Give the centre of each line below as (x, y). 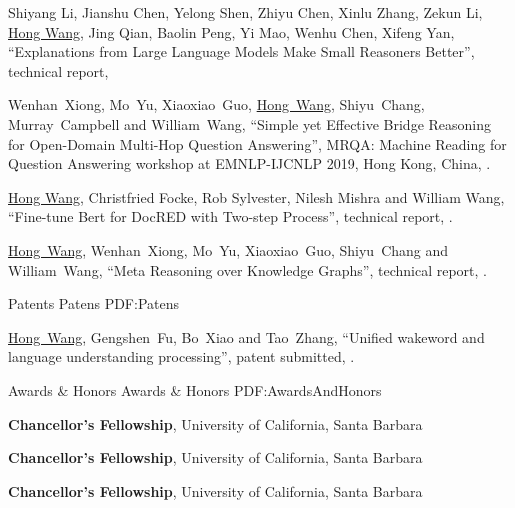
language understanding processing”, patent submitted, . (181, 356)
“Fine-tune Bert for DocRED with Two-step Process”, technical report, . (230, 216)
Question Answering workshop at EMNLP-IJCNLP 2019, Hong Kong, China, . (249, 163)
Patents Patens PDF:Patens (93, 303)
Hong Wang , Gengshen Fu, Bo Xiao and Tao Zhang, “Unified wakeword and (246, 336)
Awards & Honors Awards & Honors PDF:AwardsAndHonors (195, 389)
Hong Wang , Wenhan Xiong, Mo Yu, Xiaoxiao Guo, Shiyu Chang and (228, 249)
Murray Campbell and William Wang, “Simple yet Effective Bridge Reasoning (250, 123)
